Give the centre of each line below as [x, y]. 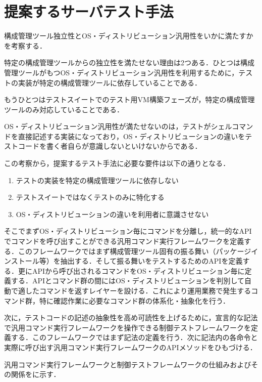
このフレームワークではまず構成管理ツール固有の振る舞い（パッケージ [135, 251]
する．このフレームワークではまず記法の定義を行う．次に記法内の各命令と [134, 337]
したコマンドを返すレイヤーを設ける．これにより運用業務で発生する [138, 290]
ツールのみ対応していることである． [64, 109]
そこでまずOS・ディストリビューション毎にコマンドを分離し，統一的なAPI [128, 231]
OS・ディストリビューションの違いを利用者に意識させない [112, 214]
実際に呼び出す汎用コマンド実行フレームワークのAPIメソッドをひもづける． [130, 347]
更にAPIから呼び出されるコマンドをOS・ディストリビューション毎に [131, 270]
